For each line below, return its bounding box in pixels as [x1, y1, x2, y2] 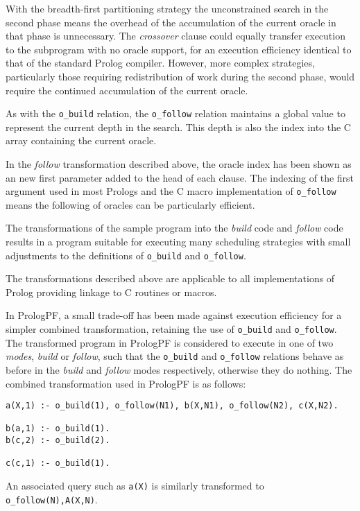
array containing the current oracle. [6, 133, 157, 148]
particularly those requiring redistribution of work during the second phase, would [6, 69, 355, 83]
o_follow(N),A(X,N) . [6, 492, 98, 506]
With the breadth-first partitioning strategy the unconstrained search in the [6, 1, 329, 15]
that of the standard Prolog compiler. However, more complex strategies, [6, 55, 315, 70]
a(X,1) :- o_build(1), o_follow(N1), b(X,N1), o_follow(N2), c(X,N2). [6, 401, 338, 411]
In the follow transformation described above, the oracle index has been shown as [6, 157, 352, 171]
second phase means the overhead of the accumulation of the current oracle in [6, 15, 336, 29]
